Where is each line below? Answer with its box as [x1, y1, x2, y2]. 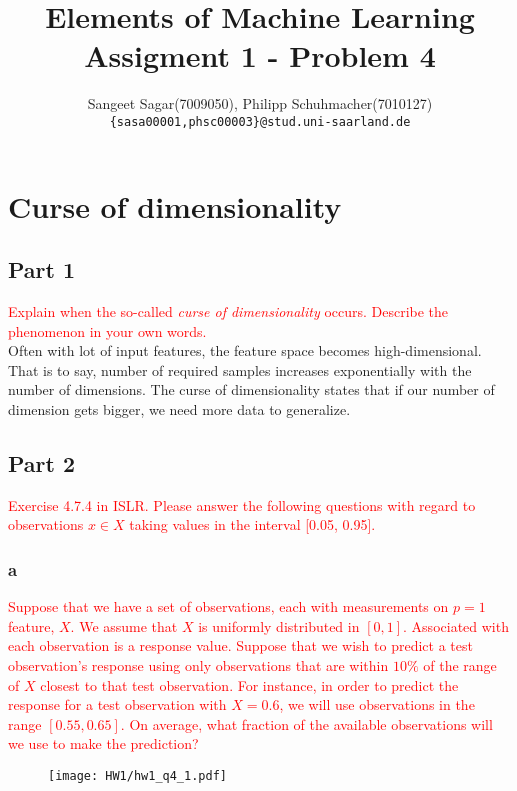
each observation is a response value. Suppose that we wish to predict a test [8, 635, 473, 656]
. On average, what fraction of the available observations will [120, 713, 493, 734]
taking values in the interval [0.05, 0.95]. [129, 514, 376, 535]
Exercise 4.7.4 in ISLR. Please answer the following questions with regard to [8, 494, 476, 515]
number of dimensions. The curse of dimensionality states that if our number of [8, 379, 495, 400]
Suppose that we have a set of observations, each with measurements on [8, 596, 449, 617]
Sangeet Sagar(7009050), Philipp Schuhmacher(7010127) [87, 93, 433, 114]
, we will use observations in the [279, 694, 475, 715]
